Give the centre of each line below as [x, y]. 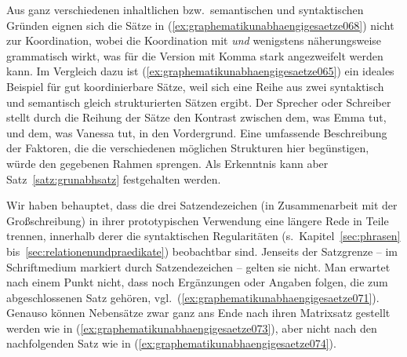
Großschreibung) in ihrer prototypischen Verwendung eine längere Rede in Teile [198, 220]
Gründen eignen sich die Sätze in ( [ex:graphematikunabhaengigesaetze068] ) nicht [200, 25]
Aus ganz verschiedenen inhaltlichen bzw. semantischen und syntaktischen [185, 9]
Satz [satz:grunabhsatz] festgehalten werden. [114, 178]
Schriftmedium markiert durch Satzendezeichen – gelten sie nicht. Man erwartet [198, 266]
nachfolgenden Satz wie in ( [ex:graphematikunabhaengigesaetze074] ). [171, 343]
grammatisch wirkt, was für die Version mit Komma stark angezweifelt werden [195, 55]
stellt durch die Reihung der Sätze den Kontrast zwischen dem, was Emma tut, [196, 117]
